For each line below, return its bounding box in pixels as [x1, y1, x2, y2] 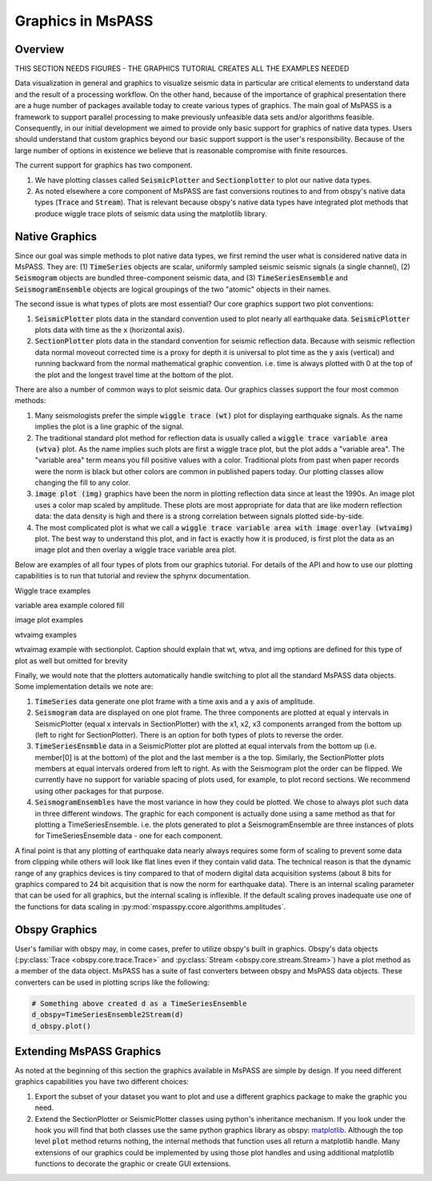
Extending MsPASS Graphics [14, 1045, 162, 1058]
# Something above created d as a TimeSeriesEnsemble [31, 998, 247, 1008]
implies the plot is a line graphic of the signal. [34, 421, 184, 432]
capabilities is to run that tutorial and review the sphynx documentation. [14, 571, 251, 581]
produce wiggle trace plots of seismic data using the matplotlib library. [34, 208, 267, 218]
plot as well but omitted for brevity [14, 655, 128, 665]
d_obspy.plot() [31, 1022, 91, 1030]
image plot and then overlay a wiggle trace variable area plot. [34, 545, 237, 554]
